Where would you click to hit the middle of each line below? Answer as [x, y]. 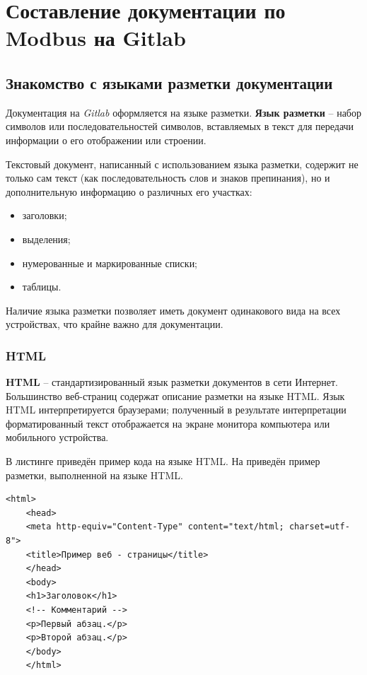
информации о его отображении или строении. [106, 140]
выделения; [46, 239]
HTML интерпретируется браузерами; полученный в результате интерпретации [176, 410]
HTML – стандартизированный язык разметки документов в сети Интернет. [172, 382]
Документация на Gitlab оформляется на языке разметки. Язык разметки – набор [183, 112]
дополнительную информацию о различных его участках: [129, 191]
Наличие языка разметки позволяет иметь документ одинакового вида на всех [173, 310]
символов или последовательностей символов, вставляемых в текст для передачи [180, 126]
